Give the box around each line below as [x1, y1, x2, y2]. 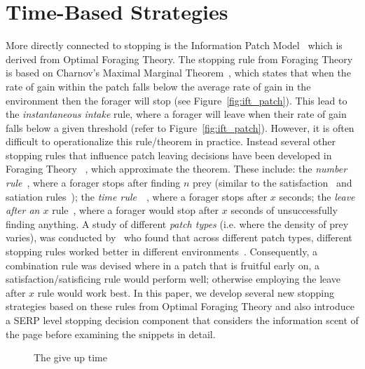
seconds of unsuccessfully [230, 203, 338, 217]
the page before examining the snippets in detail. [6, 326, 216, 341]
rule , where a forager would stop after [52, 203, 219, 217]
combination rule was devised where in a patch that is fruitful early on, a [6, 257, 320, 272]
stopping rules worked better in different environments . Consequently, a [6, 244, 318, 259]
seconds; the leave [279, 189, 355, 203]
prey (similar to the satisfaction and [193, 175, 352, 190]
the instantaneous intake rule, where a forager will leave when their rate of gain [6, 107, 347, 121]
